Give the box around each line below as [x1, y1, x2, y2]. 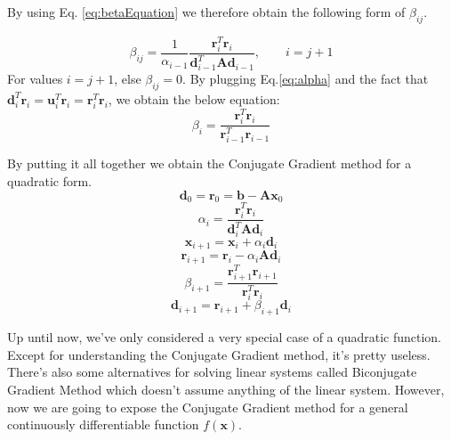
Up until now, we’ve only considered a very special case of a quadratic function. [7, 328, 442, 346]
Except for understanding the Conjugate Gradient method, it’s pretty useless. [7, 345, 431, 363]
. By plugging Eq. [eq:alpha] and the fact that [182, 69, 429, 88]
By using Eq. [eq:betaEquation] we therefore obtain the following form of [7, 3, 406, 20]
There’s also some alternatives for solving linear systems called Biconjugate [7, 363, 417, 381]
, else [114, 69, 141, 88]
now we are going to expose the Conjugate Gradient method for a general [7, 397, 408, 416]
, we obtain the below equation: [108, 89, 280, 108]
